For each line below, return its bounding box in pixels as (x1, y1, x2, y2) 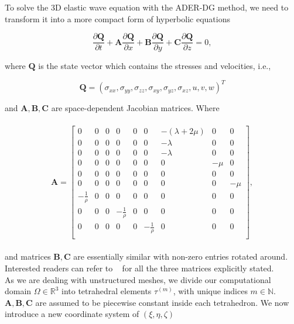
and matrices (5, 250, 51, 263)
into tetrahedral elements (61, 285, 152, 297)
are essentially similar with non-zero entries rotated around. (73, 250, 288, 263)
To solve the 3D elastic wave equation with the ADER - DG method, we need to (5, 1, 289, 13)
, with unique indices (173, 285, 248, 297)
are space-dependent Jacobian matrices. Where (51, 102, 220, 114)
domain (5, 285, 32, 297)
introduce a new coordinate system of (5, 308, 139, 320)
